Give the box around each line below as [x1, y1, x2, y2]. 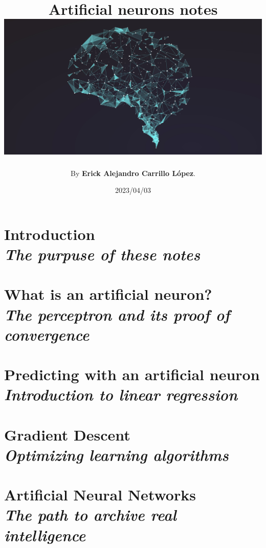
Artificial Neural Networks [4, 484, 196, 505]
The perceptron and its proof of [4, 303, 230, 325]
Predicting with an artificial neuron [4, 364, 260, 385]
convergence [4, 323, 90, 345]
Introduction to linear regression [4, 384, 238, 405]
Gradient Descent [4, 424, 130, 445]
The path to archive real [4, 504, 176, 525]
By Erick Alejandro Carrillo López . [70, 167, 196, 178]
